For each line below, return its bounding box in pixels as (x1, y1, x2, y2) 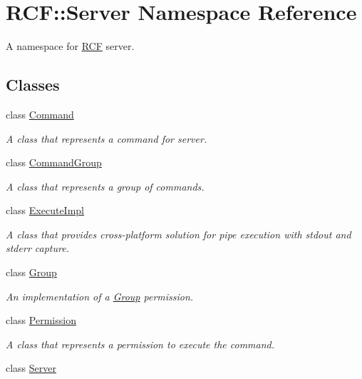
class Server (6, 360, 57, 375)
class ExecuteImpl (6, 203, 85, 218)
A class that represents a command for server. (6, 131, 207, 146)
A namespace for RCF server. (6, 39, 135, 54)
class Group (6, 265, 57, 280)
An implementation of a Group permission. (6, 288, 194, 303)
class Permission (6, 313, 76, 328)
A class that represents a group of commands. (6, 178, 205, 193)
